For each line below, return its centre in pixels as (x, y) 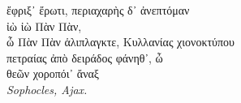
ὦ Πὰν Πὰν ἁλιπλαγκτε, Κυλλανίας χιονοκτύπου (121, 42)
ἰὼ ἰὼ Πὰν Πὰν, (44, 26)
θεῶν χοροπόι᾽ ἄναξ (53, 73)
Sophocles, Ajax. (47, 89)
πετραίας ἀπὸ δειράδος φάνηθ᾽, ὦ (85, 57)
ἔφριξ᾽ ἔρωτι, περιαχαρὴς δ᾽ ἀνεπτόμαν (98, 10)
